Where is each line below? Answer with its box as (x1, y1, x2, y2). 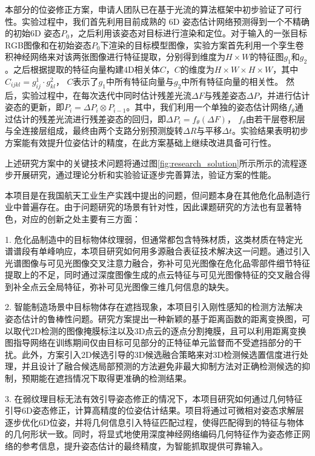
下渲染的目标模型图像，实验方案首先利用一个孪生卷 (100, 38, 304, 51)
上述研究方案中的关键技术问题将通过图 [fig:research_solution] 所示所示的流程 (5, 156, 299, 169)
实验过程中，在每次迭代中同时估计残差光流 (21, 88, 191, 101)
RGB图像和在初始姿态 (5, 38, 91, 51)
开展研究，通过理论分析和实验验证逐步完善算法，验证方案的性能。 (13, 168, 276, 181)
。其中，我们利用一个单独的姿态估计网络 (126, 101, 288, 113)
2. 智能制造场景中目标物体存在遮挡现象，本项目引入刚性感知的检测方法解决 (5, 300, 303, 313)
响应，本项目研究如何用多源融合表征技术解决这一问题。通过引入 (55, 245, 310, 257)
